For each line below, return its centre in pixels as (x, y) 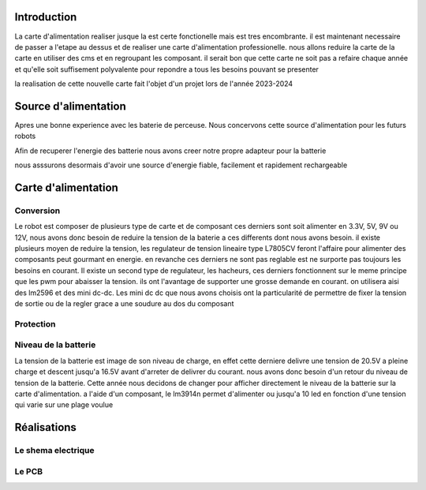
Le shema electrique (54, 451)
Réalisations (45, 427)
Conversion (37, 211)
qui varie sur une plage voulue (64, 405)
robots (25, 136)
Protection (35, 324)
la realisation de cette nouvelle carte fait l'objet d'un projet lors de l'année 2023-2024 (154, 84)
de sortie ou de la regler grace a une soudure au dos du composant (124, 304)
